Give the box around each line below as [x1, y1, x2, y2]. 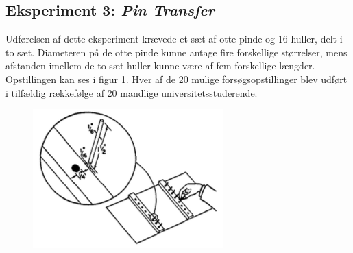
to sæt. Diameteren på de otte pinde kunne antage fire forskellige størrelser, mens [5, 45, 348, 59]
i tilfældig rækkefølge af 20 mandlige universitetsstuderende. [5, 85, 258, 99]
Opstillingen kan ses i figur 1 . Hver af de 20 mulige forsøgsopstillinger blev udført [5, 71, 348, 86]
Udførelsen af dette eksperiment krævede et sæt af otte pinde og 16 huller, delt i [5, 32, 343, 46]
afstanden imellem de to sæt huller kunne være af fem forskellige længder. [5, 58, 315, 73]
